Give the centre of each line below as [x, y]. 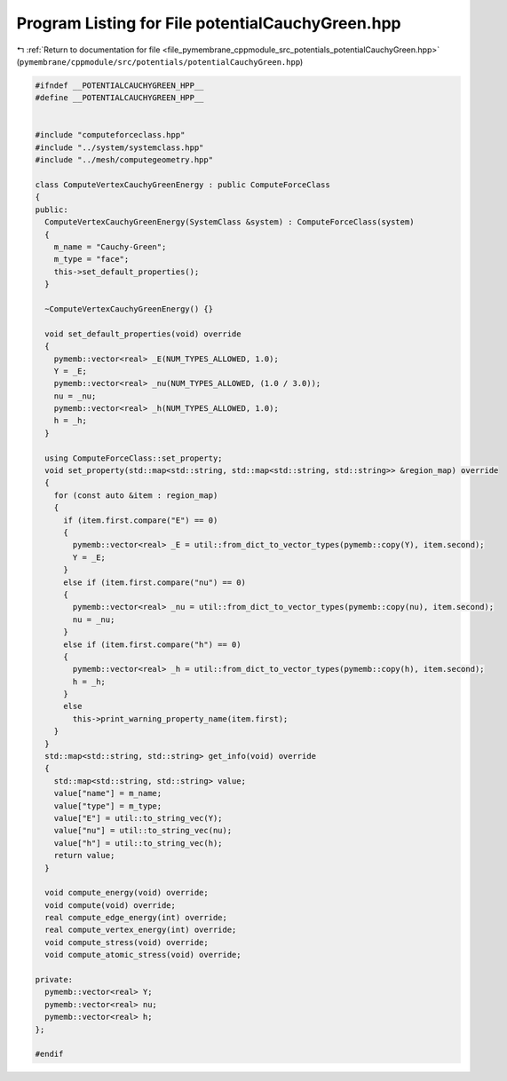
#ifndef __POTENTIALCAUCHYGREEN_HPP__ [119, 85]
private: [54, 980]
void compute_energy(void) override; [127, 893]
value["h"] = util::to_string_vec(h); [138, 843]
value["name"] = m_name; [108, 793]
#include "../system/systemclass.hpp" [119, 147]
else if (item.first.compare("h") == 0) [152, 644]
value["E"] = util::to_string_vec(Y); [138, 818]
